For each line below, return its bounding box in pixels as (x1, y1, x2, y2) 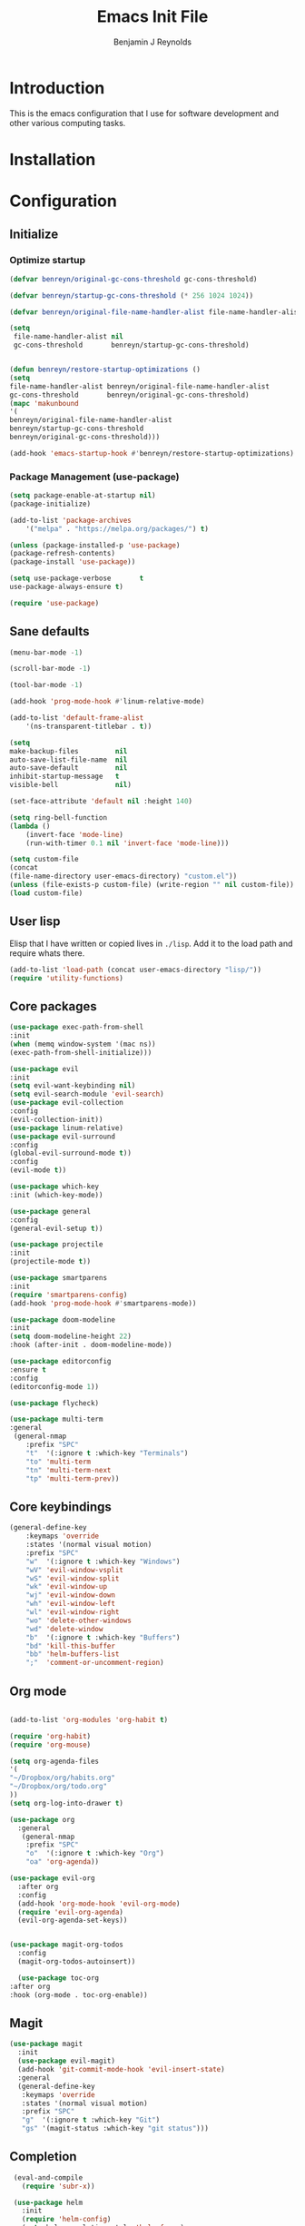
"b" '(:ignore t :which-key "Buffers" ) (25, 1632, 181, 1642)
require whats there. (9, 947, 85, 959)
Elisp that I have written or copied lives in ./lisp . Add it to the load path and (9, 938, 293, 949)
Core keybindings (9, 1499, 112, 1514)
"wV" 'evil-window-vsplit (25, 1565, 124, 1574)
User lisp (9, 914, 61, 930)
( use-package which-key (9, 1182, 100, 1191)
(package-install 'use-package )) (9, 557, 136, 566)
